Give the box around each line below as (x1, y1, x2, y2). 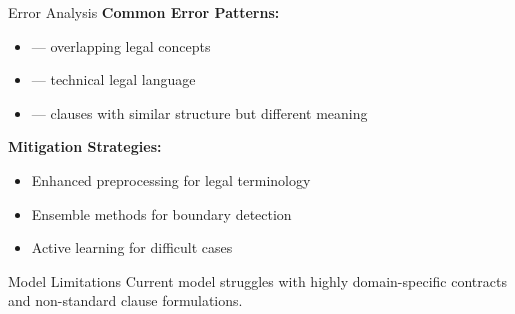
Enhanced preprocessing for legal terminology (31, 169, 311, 190)
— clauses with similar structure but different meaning (31, 102, 368, 123)
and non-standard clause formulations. (8, 290, 243, 311)
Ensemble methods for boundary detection (31, 203, 292, 224)
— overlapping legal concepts (31, 35, 211, 56)
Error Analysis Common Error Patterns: (8, 2, 280, 22)
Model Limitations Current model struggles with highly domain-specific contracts (8, 270, 507, 291)
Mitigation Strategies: (8, 136, 162, 157)
